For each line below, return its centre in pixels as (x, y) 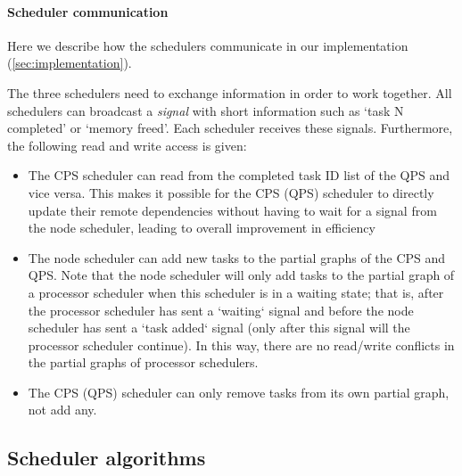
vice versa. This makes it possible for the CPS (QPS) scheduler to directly (231, 192)
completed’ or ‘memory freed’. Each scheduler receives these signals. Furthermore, (230, 128)
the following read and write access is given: (127, 145)
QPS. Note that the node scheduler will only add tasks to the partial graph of (241, 275)
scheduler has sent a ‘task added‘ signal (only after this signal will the (219, 328)
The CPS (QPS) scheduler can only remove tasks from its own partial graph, (239, 392)
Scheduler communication (88, 11)
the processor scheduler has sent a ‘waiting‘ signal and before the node (221, 310)
